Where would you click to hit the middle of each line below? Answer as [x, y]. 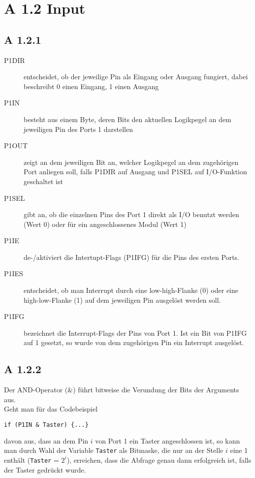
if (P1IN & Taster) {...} [46, 425]
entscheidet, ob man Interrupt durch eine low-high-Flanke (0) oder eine [131, 290]
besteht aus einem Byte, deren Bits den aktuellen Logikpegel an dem [127, 119]
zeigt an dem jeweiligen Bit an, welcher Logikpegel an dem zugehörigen [131, 162]
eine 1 [239, 450]
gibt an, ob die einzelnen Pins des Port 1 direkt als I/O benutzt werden [131, 214]
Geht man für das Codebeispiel [51, 409]
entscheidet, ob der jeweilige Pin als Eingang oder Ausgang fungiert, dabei [136, 77]
